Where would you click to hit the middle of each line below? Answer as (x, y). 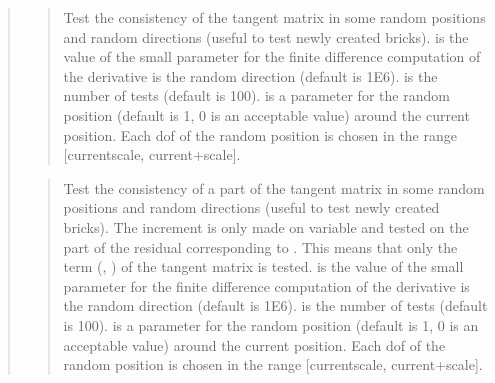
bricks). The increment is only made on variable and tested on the (266, 226)
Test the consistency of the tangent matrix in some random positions (274, 17)
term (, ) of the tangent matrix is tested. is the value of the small (263, 266)
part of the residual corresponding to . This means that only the (260, 246)
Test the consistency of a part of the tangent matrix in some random (274, 187)
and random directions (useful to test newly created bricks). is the (266, 36)
